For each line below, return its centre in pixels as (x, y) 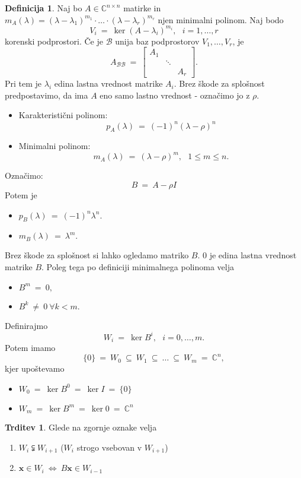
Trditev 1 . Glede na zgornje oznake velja (81, 427)
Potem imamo (30, 348)
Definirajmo (26, 325)
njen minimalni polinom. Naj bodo (221, 19)
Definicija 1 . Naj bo (44, 8)
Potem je (21, 195)
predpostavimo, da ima (47, 95)
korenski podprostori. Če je (54, 41)
